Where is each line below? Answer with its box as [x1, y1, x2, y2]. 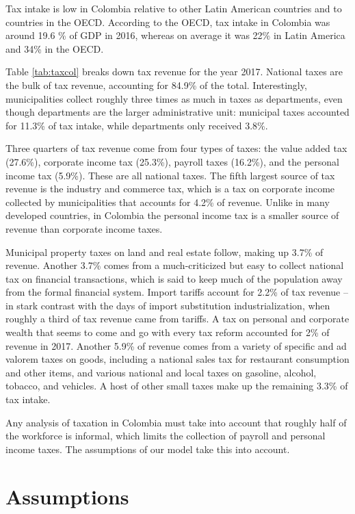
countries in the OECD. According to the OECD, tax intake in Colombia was [5, 14, 330, 29]
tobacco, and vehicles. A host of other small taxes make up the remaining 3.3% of [5, 378, 348, 393]
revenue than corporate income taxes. [5, 221, 163, 235]
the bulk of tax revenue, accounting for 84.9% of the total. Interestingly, [5, 77, 307, 92]
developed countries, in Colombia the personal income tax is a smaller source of [5, 208, 339, 222]
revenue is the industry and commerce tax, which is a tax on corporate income [5, 181, 335, 196]
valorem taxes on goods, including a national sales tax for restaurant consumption [5, 352, 350, 366]
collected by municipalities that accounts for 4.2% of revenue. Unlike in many [5, 194, 330, 209]
